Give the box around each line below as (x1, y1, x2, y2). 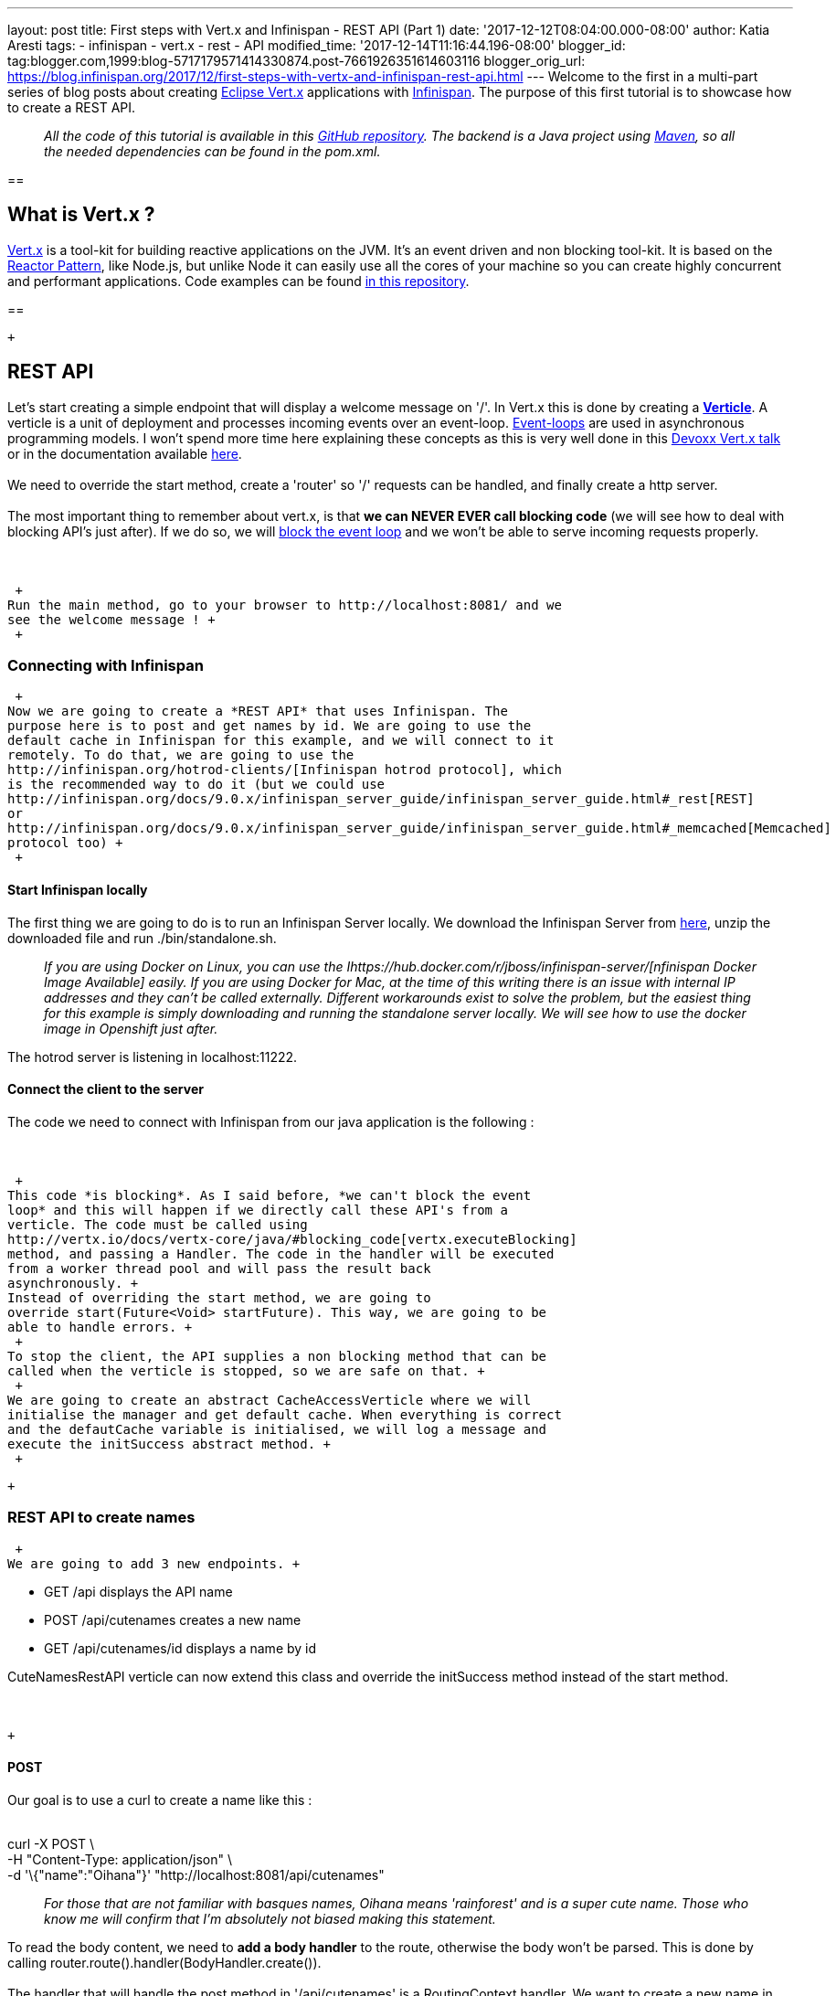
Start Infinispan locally (7, 882, 148, 898)
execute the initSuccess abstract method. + (7, 1436, 332, 1451)
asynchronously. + (7, 1275, 139, 1290)
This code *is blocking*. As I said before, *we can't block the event (7, 1187, 532, 1203)
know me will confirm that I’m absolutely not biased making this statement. (44, 1910, 496, 1927)
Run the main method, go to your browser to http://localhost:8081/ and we (7, 597, 562, 612)
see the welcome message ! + (7, 611, 216, 627)
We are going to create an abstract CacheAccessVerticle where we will (7, 1392, 532, 1407)
